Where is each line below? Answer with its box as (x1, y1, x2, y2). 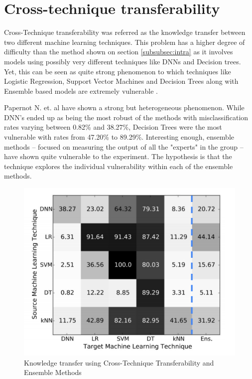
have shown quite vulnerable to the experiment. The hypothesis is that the (4, 151, 232, 162)
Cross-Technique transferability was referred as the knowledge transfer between (4, 27, 246, 37)
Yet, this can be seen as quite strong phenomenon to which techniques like (4, 66, 231, 76)
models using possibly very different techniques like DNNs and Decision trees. (4, 56, 241, 66)
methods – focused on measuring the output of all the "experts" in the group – (4, 141, 244, 152)
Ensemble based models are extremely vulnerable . (4, 85, 158, 96)
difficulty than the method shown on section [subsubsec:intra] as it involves (4, 46, 233, 57)
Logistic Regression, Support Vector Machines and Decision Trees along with (4, 76, 239, 86)
